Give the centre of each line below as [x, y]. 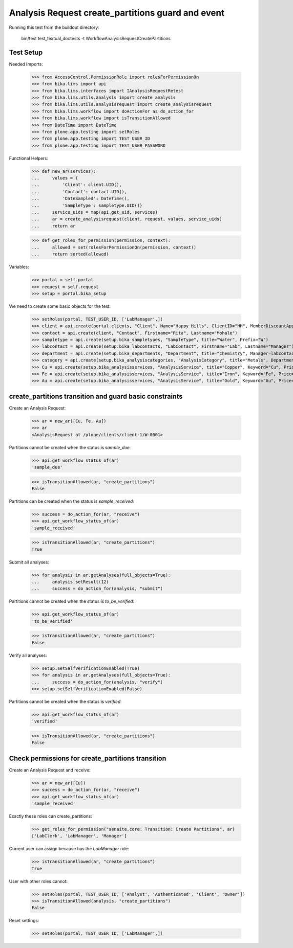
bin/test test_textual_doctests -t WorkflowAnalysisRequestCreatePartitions [96, 38]
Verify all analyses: [28, 655]
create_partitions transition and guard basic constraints [96, 396]
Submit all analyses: [29, 562]
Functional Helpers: [29, 158]
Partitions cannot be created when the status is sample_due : [70, 447]
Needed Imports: [26, 64]
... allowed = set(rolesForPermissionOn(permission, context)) [114, 247]
